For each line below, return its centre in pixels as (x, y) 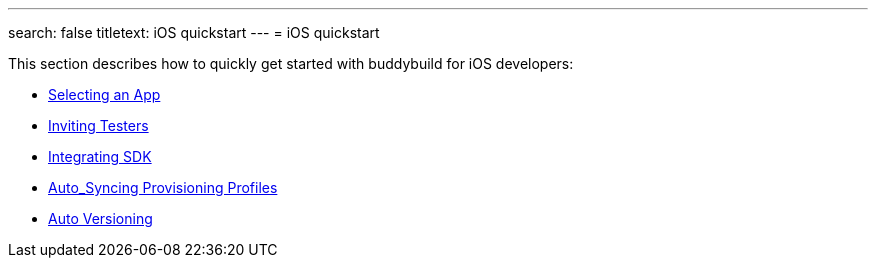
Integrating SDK (100, 156)
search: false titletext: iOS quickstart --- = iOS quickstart (194, 32)
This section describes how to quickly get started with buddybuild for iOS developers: (291, 63)
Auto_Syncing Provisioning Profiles (163, 187)
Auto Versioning (100, 218)
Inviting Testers (98, 125)
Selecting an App (104, 94)
